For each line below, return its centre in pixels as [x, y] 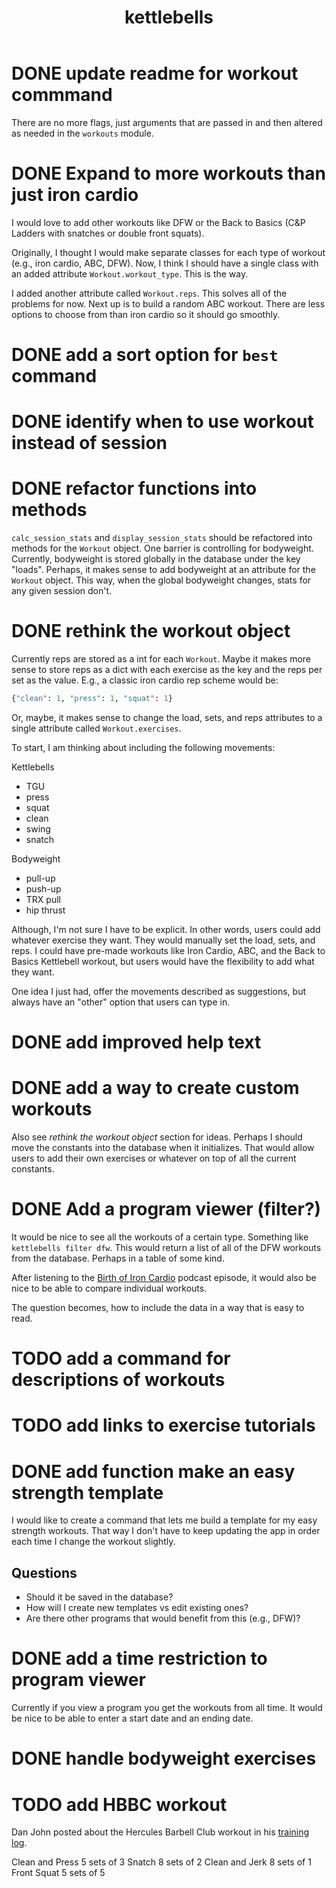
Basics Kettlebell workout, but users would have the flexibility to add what [163, 961]
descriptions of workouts [118, 1380]
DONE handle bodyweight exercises [164, 1758]
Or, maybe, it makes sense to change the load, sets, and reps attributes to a [167, 717]
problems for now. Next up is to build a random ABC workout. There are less [168, 303]
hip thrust [45, 910]
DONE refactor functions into [134, 488]
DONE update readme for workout [155, 73]
